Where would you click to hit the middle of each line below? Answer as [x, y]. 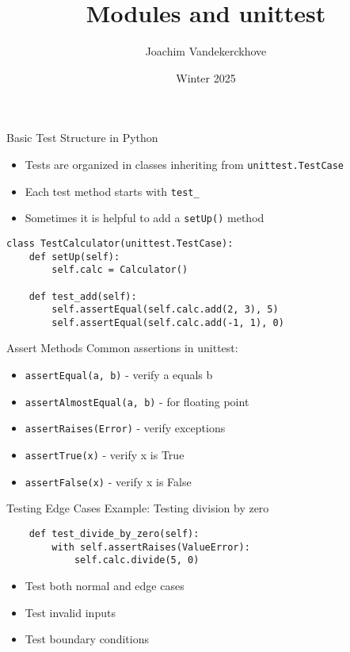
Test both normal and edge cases [105, 585]
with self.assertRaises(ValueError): [151, 547]
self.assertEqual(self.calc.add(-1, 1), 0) [168, 322]
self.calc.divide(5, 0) [137, 560]
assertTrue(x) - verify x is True [105, 455]
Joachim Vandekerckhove [206, 51]
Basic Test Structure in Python [82, 138]
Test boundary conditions [87, 639]
